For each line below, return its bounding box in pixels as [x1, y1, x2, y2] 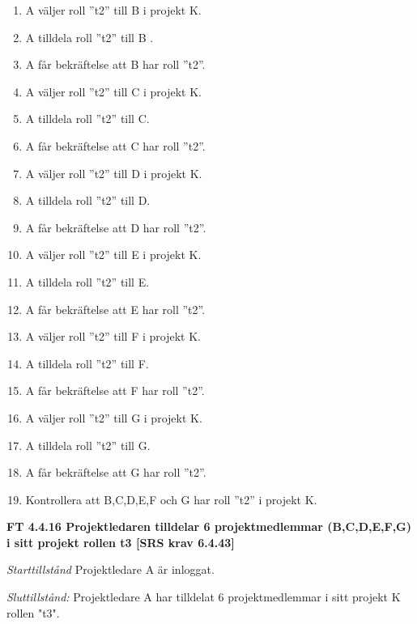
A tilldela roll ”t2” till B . [25, 28, 154, 45]
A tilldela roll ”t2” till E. [25, 273, 150, 290]
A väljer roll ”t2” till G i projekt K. [25, 409, 202, 426]
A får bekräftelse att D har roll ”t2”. [25, 219, 206, 236]
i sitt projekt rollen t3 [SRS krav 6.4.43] [6, 533, 235, 550]
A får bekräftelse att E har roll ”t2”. [25, 300, 206, 317]
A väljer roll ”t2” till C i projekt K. [25, 83, 202, 100]
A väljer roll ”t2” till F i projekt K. [25, 328, 201, 345]
